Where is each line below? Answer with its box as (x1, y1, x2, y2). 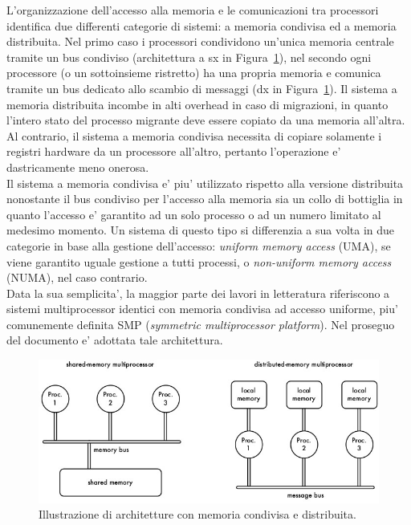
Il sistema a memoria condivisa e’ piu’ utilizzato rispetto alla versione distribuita (6, 174, 404, 191)
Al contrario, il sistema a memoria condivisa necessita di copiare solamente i (6, 127, 382, 144)
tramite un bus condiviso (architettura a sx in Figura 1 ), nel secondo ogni (6, 48, 372, 65)
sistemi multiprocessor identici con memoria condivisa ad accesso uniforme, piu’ (6, 300, 398, 317)
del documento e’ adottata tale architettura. (6, 332, 223, 348)
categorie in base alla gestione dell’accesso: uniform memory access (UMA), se (6, 237, 391, 254)
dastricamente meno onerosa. (6, 158, 149, 175)
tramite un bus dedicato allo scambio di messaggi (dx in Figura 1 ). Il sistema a (6, 79, 397, 96)
